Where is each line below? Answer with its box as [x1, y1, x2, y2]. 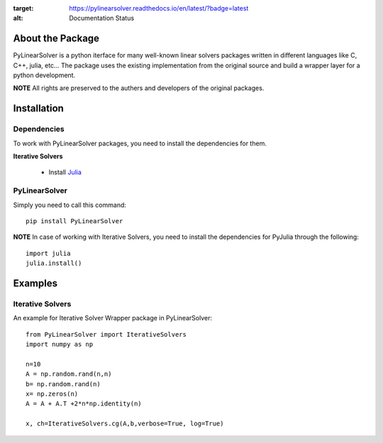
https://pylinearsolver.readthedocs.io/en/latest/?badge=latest [69, 4, 249, 12]
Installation [13, 103, 64, 115]
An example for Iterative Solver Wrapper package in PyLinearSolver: [13, 314, 213, 323]
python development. [13, 71, 76, 79]
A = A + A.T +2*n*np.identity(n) [26, 400, 142, 408]
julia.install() [26, 259, 82, 267]
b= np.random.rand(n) [26, 380, 101, 388]
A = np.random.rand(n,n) [26, 370, 112, 378]
